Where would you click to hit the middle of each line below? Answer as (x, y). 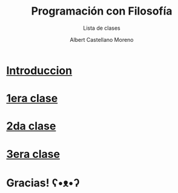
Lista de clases (101, 28)
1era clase (32, 99)
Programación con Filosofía (102, 11)
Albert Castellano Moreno (102, 39)
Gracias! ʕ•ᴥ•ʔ (43, 183)
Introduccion (39, 70)
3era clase (33, 154)
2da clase (31, 126)
